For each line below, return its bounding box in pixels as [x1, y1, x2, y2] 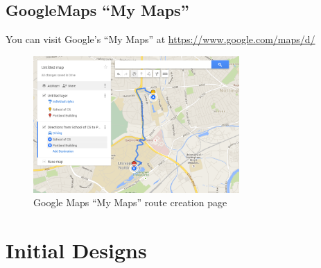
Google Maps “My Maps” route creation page [33, 195, 227, 210]
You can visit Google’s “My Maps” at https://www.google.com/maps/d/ [6, 32, 315, 47]
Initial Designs [6, 236, 147, 265]
